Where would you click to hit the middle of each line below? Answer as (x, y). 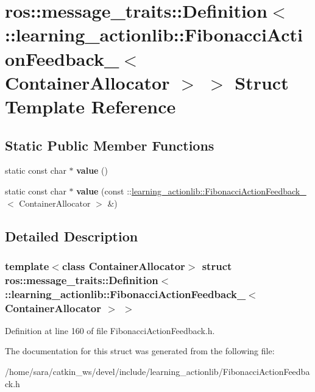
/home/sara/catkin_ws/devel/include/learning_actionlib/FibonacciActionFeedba (157, 372)
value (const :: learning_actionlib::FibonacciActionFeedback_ (191, 191)
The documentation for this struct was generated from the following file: (140, 351)
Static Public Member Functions (110, 145)
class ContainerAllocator (123, 265)
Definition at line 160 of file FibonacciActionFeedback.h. (110, 330)
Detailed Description (72, 236)
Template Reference (90, 106)
